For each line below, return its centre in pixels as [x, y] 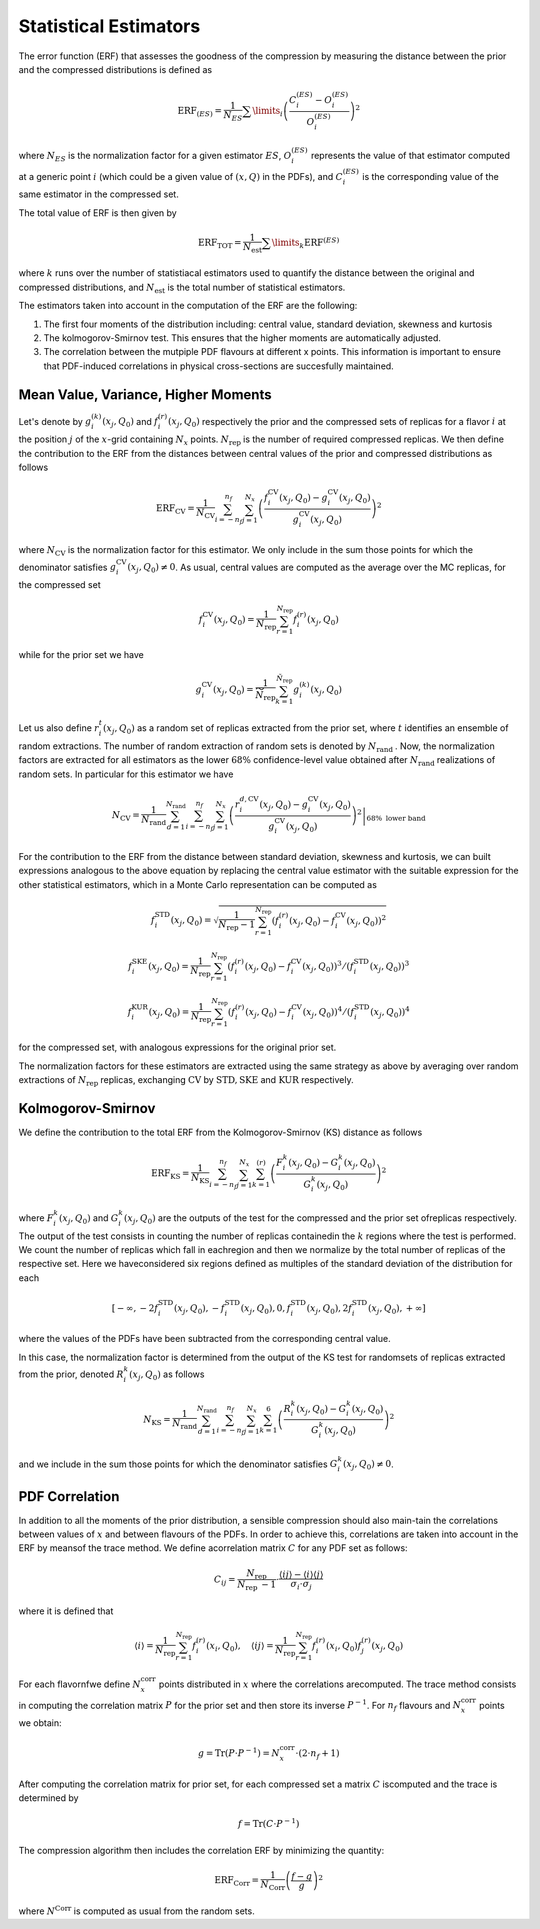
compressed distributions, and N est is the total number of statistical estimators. [182, 288]
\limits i [268, 112]
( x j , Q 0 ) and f [130, 422]
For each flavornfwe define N [80, 1684]
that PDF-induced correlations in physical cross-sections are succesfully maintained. [218, 366]
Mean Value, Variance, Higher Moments [145, 394]
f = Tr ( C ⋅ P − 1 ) [269, 1823]
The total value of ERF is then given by [97, 212]
